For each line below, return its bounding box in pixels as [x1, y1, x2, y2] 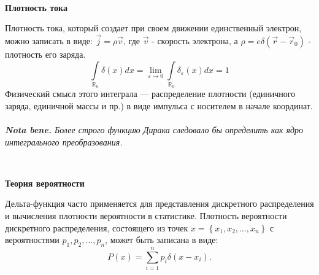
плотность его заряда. [5, 48, 86, 60]
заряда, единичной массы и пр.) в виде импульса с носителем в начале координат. [5, 99, 313, 112]
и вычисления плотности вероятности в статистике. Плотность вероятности [5, 209, 287, 222]
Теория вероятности [5, 176, 85, 189]
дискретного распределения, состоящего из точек [5, 221, 188, 234]
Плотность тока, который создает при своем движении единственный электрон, [5, 21, 302, 34]
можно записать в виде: [5, 34, 93, 47]
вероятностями [5, 233, 60, 246]
